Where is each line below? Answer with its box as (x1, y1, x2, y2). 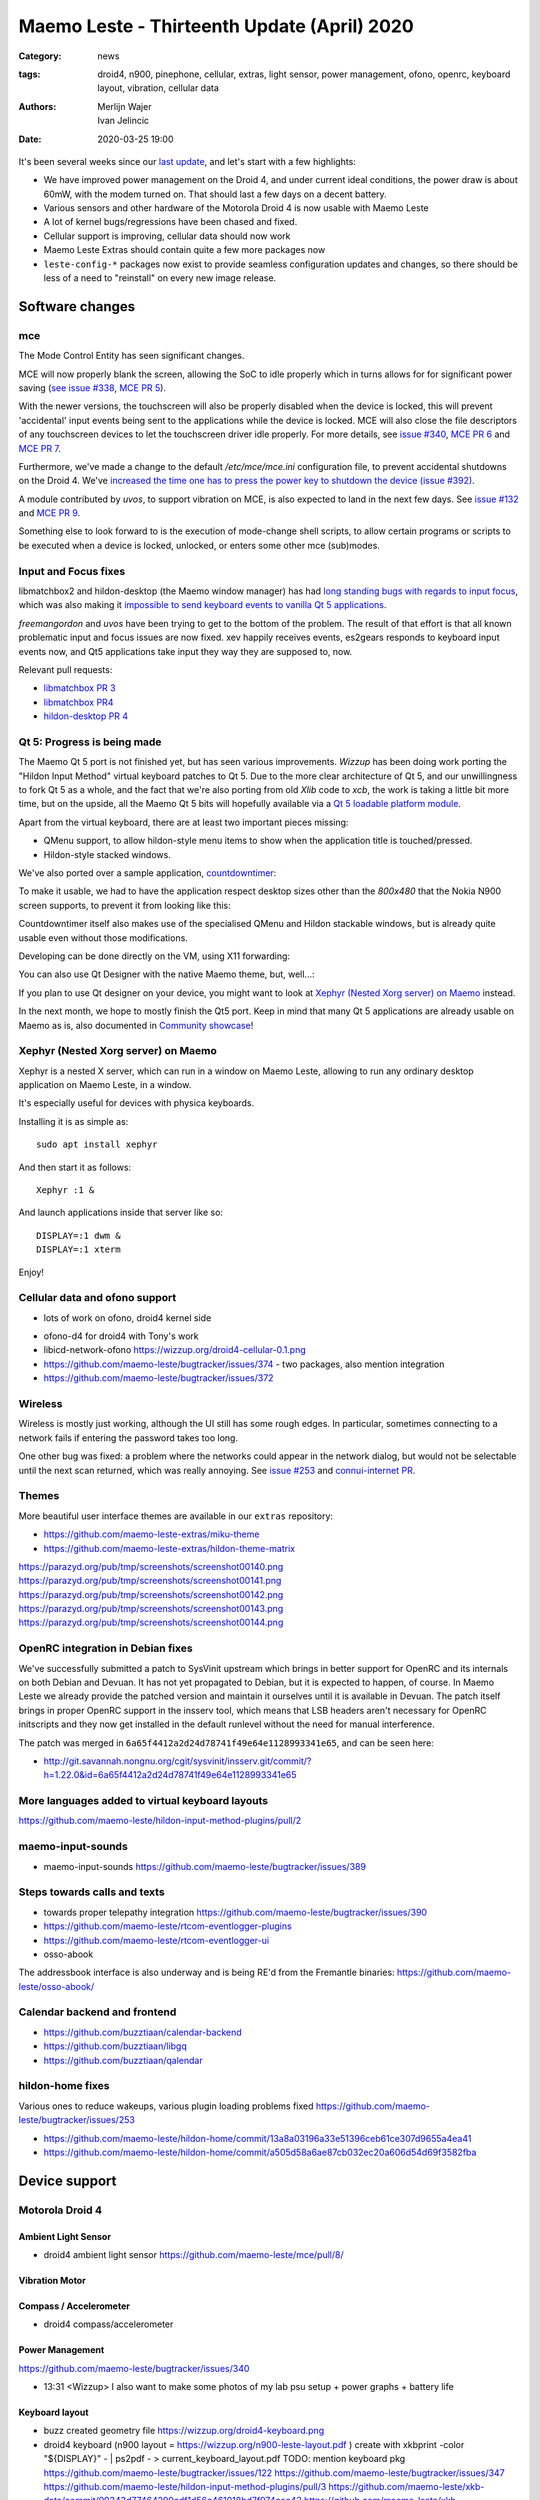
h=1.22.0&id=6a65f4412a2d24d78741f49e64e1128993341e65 (43, 1769, 297, 1781)
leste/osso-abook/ (18, 1980, 95, 1992)
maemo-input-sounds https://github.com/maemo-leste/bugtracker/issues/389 (43, 1860, 367, 1872)
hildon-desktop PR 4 (43, 710, 129, 722)
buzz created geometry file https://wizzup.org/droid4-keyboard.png (43, 2425, 325, 2437)
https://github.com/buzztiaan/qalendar (43, 2054, 204, 2066)
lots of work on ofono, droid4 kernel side (43, 1311, 212, 1324)
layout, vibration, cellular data (97, 82, 220, 94)
